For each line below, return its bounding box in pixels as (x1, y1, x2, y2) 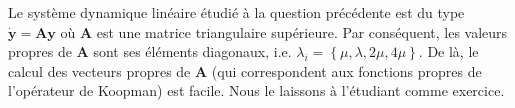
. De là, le (418, 41, 479, 62)
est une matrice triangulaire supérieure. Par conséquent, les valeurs (96, 21, 508, 42)
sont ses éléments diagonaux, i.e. (93, 41, 292, 62)
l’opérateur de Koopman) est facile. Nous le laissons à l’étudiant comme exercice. (8, 80, 505, 101)
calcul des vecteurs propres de (8, 60, 191, 81)
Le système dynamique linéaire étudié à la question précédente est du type (8, 2, 465, 22)
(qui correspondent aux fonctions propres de (211, 60, 482, 81)
